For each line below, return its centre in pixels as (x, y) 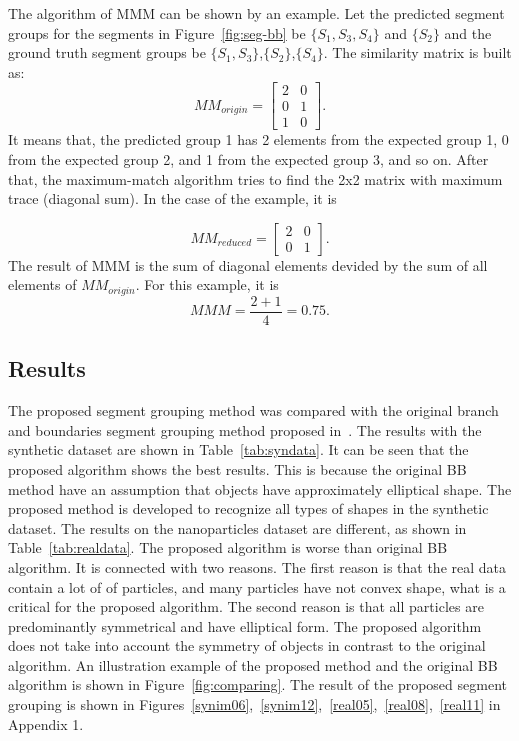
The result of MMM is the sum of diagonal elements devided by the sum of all (248, 264)
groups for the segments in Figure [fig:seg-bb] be (157, 32)
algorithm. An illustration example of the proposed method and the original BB (253, 664)
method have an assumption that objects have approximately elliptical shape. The (260, 488)
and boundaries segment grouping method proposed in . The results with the (245, 429)
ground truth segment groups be (107, 52)
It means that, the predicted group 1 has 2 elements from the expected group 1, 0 (258, 139)
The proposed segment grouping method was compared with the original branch (253, 410)
